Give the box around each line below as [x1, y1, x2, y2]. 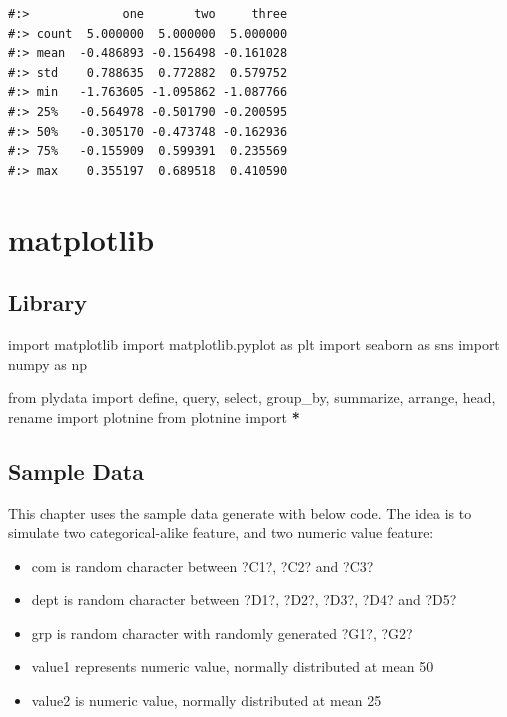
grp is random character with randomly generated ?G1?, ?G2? [31, 622, 413, 643]
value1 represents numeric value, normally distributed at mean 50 [31, 656, 434, 677]
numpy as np [8, 353, 88, 374]
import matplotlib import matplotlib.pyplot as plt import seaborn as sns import [8, 333, 500, 354]
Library [8, 287, 88, 318]
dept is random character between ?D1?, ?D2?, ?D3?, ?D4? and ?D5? [31, 589, 457, 610]
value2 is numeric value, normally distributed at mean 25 [31, 690, 382, 711]
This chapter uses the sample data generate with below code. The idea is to [8, 502, 472, 523]
